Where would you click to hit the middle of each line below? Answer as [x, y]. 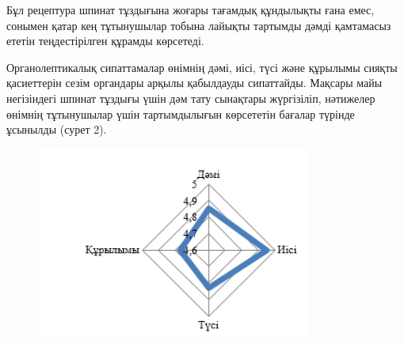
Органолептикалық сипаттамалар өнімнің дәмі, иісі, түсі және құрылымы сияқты [202, 67]
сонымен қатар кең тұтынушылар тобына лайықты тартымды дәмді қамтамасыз [199, 25]
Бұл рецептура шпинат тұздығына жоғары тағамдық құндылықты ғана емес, [191, 9]
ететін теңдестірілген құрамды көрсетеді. [105, 41]
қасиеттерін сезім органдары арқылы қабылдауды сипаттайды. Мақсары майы [194, 83]
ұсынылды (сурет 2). [57, 129]
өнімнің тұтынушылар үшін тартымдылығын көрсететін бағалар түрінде [181, 113]
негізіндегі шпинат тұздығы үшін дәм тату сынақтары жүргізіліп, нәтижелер [191, 98]
